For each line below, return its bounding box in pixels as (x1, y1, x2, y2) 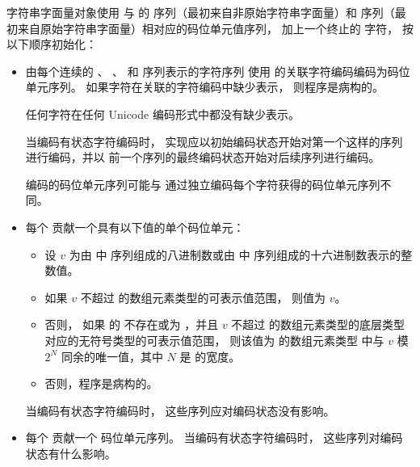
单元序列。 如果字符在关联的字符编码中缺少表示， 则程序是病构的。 (25, 78, 384, 95)
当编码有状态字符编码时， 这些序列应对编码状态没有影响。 (25, 402, 335, 419)
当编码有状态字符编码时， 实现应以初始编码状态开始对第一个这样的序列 (25, 133, 403, 149)
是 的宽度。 (179, 347, 241, 364)
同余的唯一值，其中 (61, 347, 163, 364)
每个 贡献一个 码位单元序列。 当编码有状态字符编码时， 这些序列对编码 (25, 429, 403, 446)
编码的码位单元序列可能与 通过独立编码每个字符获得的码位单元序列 (25, 175, 380, 192)
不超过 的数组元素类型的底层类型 (231, 316, 405, 333)
